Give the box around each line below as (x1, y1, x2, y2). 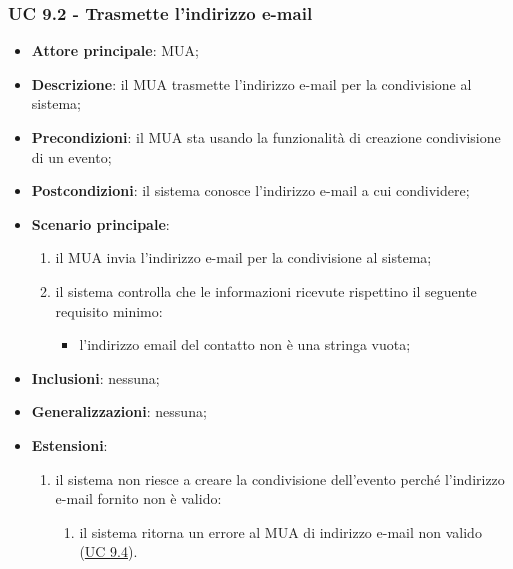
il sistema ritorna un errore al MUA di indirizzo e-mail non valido (79, 521, 482, 542)
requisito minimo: (55, 300, 163, 321)
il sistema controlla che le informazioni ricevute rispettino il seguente (55, 280, 477, 301)
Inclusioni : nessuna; (31, 367, 160, 388)
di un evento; (31, 146, 112, 167)
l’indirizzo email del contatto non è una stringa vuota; (79, 334, 411, 355)
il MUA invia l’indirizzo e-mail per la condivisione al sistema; (55, 247, 432, 268)
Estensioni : (31, 434, 108, 455)
